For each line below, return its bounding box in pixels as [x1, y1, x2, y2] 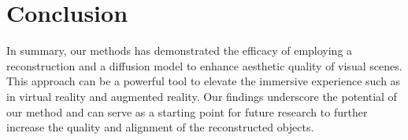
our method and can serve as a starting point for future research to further [6, 103, 368, 120]
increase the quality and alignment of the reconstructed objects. [6, 119, 314, 135]
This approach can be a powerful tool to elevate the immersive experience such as [6, 73, 401, 89]
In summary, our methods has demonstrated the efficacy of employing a [6, 42, 353, 59]
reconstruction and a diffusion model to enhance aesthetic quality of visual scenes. [6, 57, 402, 74]
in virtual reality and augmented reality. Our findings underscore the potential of [6, 88, 397, 104]
